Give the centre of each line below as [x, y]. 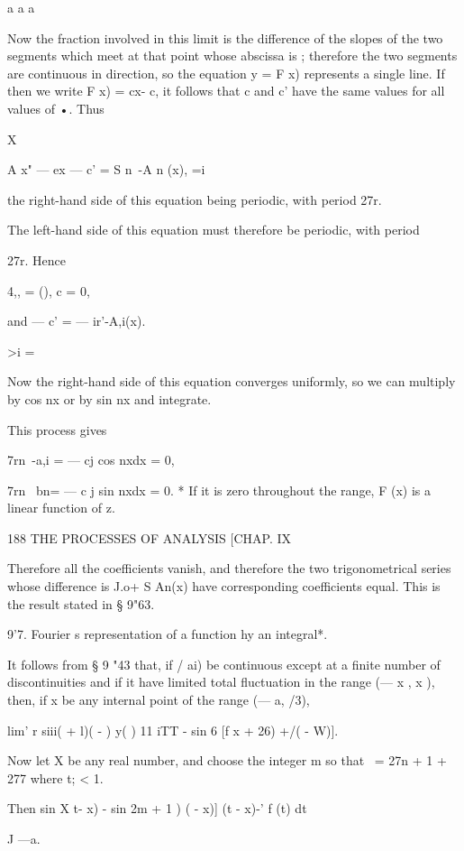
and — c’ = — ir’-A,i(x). [77, 321]
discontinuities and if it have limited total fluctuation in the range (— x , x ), [221, 682]
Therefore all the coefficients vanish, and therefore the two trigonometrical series [229, 568]
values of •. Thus [56, 108]
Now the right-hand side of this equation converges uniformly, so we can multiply [232, 381]
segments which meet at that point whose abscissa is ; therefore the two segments [232, 55]
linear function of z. [61, 508]
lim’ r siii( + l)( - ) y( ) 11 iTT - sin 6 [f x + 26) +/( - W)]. [173, 730]
